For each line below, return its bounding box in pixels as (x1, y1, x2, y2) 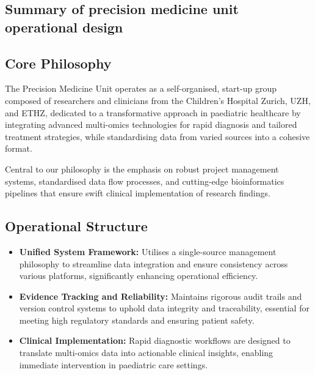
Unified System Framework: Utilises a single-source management (19, 245, 277, 258)
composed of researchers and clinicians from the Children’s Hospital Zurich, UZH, (5, 94, 311, 106)
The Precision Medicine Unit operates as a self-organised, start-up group (5, 82, 277, 95)
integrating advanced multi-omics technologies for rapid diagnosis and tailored (5, 118, 297, 131)
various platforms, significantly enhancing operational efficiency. (19, 269, 258, 282)
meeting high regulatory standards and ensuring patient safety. (19, 313, 255, 326)
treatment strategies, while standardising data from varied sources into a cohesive (5, 130, 310, 143)
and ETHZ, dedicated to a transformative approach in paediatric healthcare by (5, 106, 301, 119)
